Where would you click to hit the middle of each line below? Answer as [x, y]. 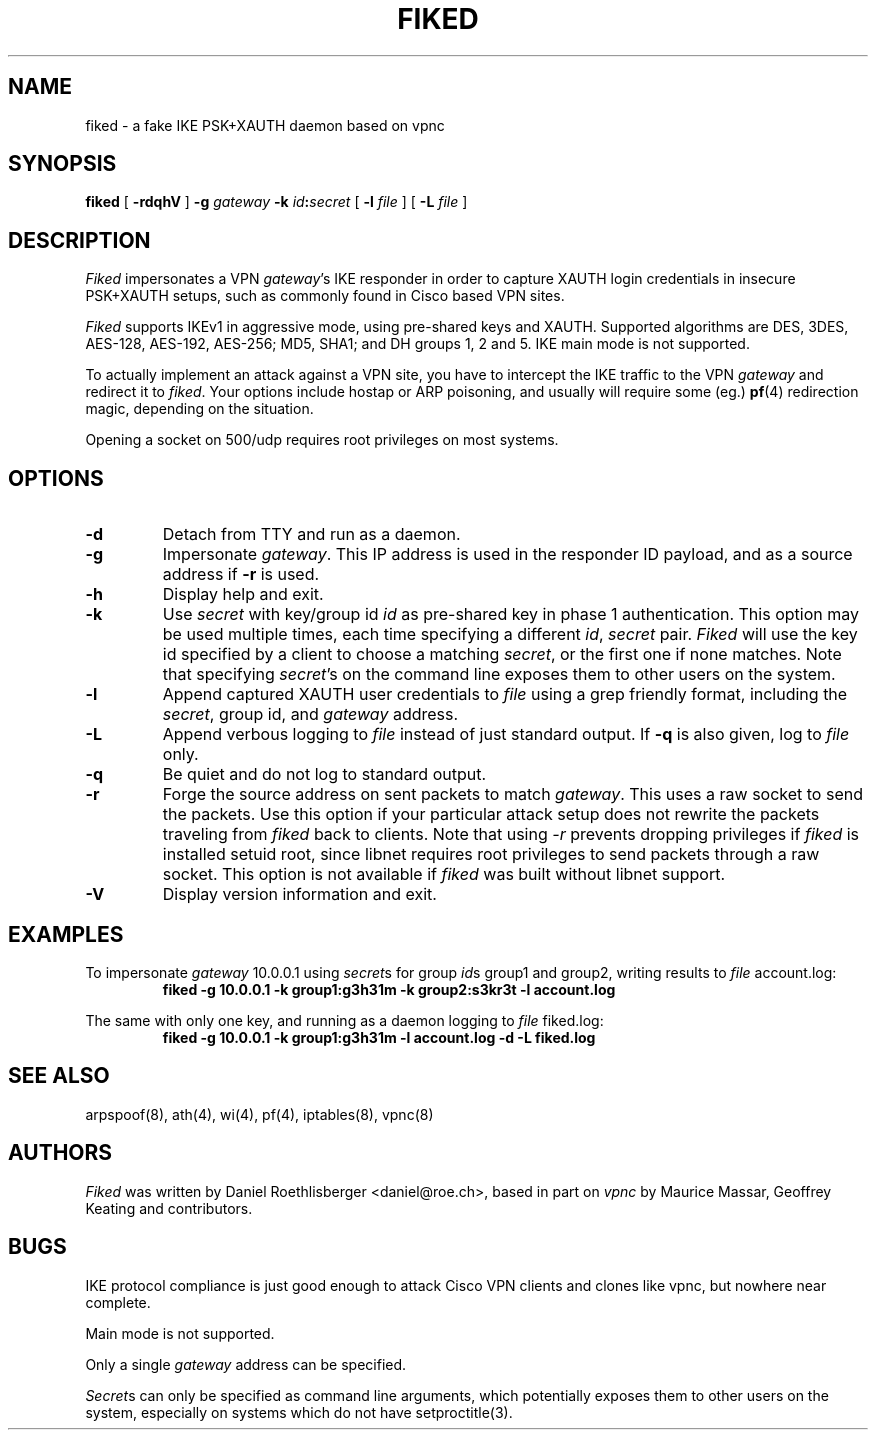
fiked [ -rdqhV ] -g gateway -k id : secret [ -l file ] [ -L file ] [276, 202]
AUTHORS [60, 1153]
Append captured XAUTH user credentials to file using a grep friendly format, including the [505, 694]
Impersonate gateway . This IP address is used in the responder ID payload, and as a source [507, 554]
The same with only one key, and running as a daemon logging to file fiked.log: [344, 1020]
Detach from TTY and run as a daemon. [311, 534]
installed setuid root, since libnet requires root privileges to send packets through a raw [491, 854]
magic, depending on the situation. [199, 409]
